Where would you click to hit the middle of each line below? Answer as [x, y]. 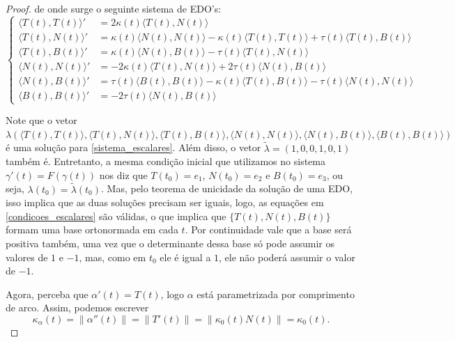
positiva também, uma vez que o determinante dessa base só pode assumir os [170, 243]
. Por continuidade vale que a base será [268, 230]
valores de [27, 257]
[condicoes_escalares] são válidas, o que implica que [116, 216]
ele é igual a [185, 257]
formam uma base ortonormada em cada [92, 230]
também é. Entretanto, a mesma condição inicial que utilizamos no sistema [165, 161]
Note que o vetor [41, 120]
